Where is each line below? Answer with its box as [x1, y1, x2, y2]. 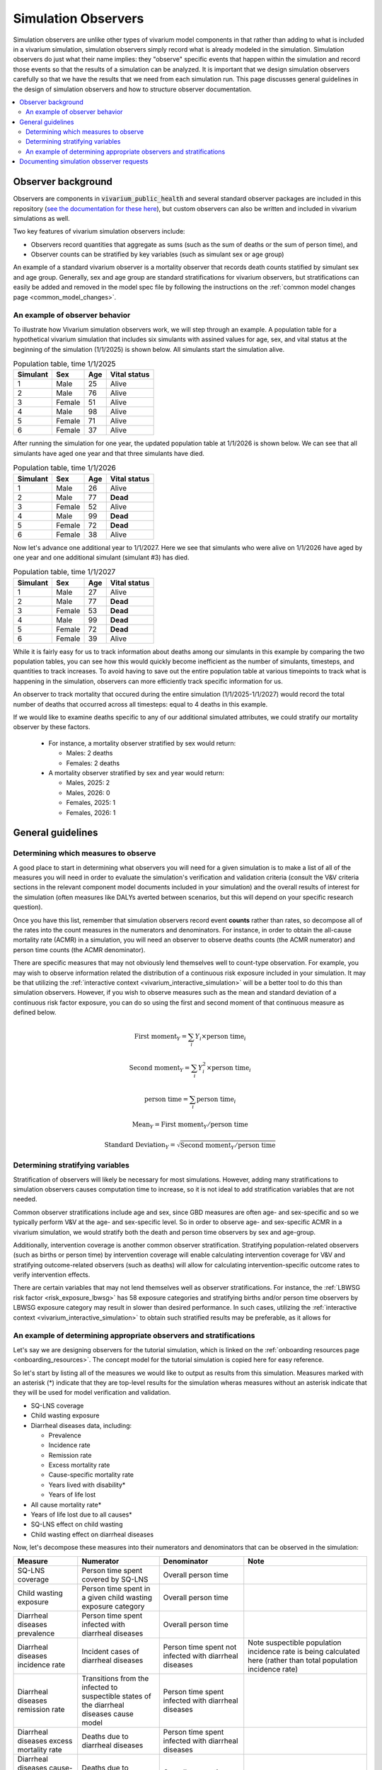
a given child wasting [81, 1592, 152, 1602]
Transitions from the [81, 1673, 149, 1683]
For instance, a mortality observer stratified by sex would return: [48, 738, 236, 747]
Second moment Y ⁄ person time [180, 1141, 276, 1150]
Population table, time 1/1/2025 [13, 359, 116, 369]
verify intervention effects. [13, 1271, 91, 1279]
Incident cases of [81, 1646, 139, 1656]
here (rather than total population [248, 1655, 358, 1665]
